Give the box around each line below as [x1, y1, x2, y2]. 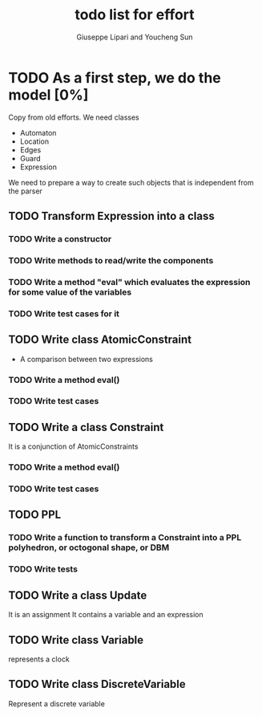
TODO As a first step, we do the [8, 68, 222, 87]
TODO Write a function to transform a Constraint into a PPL [8, 532, 242, 543]
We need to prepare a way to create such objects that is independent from [8, 177, 254, 187]
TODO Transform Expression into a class [8, 210, 215, 223]
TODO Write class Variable [8, 633, 144, 647]
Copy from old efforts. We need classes [8, 112, 139, 122]
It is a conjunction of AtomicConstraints [8, 441, 139, 451]
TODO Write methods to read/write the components [8, 254, 214, 266]
